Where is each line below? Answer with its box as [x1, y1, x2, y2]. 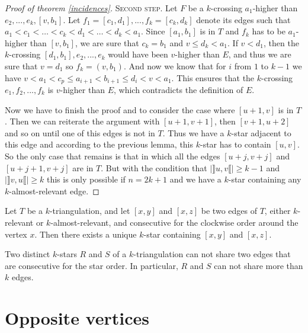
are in [72, 161, 94, 174]
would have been [108, 48, 168, 60]
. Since [141, 25, 165, 37]
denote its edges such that [196, 13, 291, 25]
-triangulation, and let [49, 204, 130, 217]
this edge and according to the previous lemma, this [5, 138, 194, 151]
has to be [252, 25, 285, 37]
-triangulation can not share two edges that [133, 248, 291, 260]
